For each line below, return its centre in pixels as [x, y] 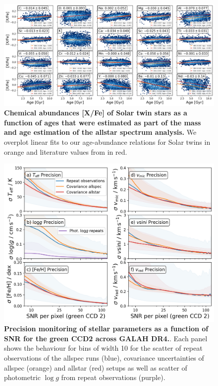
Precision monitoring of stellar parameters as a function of [106, 329]
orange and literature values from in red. [66, 151]
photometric [22, 377]
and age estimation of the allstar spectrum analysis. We [100, 132]
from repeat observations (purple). [113, 377]
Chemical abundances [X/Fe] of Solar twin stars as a [96, 113]
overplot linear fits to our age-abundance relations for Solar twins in [107, 142]
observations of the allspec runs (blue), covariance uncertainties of [104, 358]
